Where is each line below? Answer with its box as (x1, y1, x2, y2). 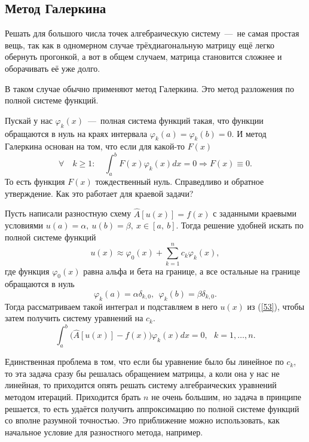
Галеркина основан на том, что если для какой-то (5, 140, 185, 153)
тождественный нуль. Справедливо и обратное (95, 175, 264, 188)
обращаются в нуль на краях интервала (5, 127, 148, 139)
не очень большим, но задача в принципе (151, 391, 301, 403)
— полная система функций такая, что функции (88, 114, 264, 126)
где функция (5, 264, 50, 277)
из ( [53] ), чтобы (247, 300, 305, 312)
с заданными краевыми (213, 207, 297, 220)
